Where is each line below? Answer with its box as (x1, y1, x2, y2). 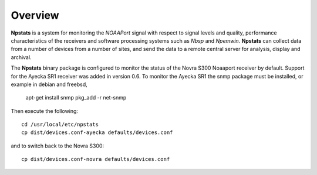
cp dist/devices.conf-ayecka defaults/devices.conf (21, 129, 173, 136)
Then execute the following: (11, 107, 79, 114)
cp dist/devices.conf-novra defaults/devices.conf (21, 156, 170, 163)
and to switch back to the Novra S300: (11, 142, 104, 149)
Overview (11, 9, 59, 22)
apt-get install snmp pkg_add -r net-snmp (25, 94, 127, 101)
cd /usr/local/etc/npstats (21, 121, 99, 128)
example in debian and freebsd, (11, 81, 87, 88)
